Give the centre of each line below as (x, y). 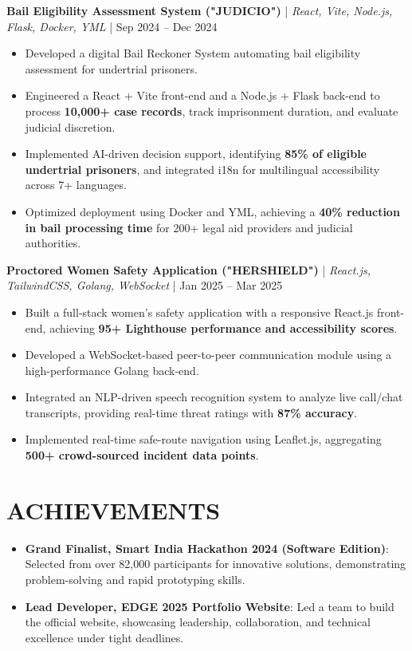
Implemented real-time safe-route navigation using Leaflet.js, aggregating (203, 439)
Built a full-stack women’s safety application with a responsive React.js (199, 312)
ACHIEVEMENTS (114, 509)
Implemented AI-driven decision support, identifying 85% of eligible (196, 154)
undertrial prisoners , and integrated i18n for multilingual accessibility (202, 169)
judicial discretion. (70, 126)
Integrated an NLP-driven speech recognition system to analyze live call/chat (214, 397)
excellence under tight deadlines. (104, 637)
